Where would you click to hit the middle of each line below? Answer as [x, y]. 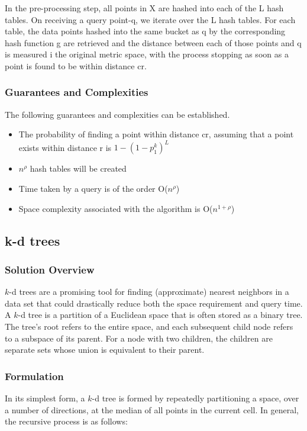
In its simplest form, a [45, 398]
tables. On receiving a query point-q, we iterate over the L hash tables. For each [150, 19]
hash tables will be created [78, 168]
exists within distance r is [65, 147]
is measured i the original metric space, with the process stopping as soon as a [147, 54]
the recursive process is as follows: [66, 421]
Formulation [34, 376]
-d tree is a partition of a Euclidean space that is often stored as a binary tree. [160, 315]
